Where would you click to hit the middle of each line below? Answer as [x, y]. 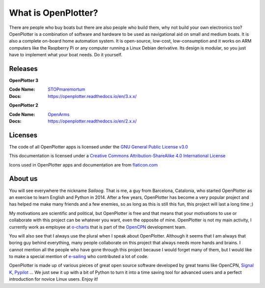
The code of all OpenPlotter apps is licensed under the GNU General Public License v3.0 [99, 146]
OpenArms [59, 114]
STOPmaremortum [66, 89]
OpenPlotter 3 [24, 80]
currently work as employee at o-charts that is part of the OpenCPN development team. [98, 227]
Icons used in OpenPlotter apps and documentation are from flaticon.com [83, 165]
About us [23, 179]
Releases [23, 69]
